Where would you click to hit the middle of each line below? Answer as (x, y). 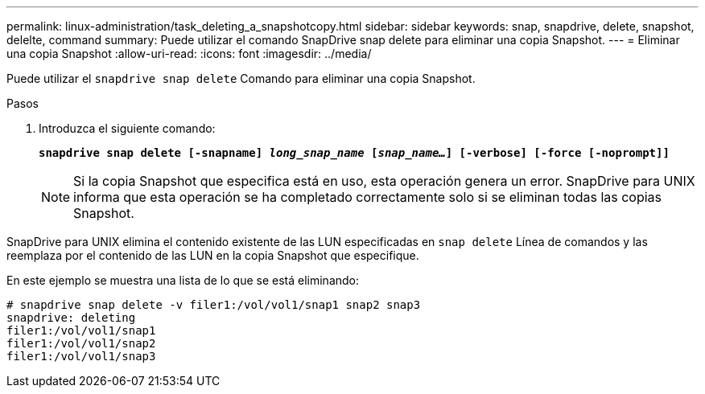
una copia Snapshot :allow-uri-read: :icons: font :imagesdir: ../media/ (189, 53)
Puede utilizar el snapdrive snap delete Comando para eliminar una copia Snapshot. (241, 78)
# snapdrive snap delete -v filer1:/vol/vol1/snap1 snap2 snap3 (214, 305)
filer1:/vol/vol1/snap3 (81, 356)
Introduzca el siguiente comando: (127, 128)
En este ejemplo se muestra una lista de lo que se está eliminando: (183, 280)
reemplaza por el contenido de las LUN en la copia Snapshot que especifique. (213, 255)
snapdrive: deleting (71, 318)
